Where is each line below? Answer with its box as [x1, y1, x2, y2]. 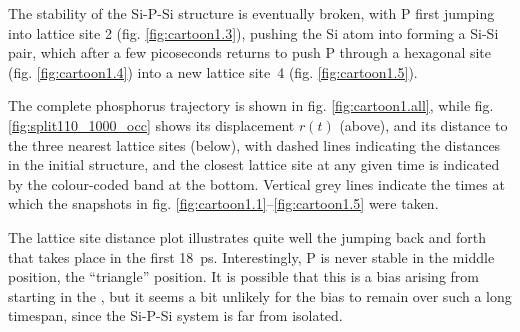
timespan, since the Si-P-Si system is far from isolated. [8, 305, 343, 326]
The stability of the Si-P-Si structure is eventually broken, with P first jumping [8, 3, 495, 23]
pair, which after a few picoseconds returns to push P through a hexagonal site [8, 42, 492, 63]
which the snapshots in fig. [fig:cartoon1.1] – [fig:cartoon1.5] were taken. [8, 193, 439, 214]
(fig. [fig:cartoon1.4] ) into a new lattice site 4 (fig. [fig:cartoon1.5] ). [8, 61, 418, 82]
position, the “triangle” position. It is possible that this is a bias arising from [8, 266, 480, 287]
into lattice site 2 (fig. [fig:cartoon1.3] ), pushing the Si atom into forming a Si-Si [8, 22, 499, 43]
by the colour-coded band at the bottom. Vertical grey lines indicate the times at [8, 173, 505, 194]
